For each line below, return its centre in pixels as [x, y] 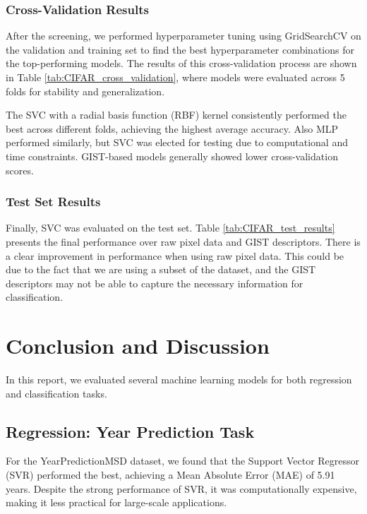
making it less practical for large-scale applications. [116, 502]
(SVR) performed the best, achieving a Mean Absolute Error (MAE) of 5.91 [170, 475]
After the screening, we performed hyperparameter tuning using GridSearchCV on [183, 36]
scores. [20, 170]
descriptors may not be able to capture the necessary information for [155, 283]
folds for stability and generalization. [85, 91]
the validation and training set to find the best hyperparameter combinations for [180, 49]
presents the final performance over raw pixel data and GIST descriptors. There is [183, 241]
